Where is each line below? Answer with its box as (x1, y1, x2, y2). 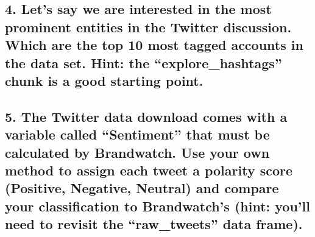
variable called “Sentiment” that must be (5, 125, 270, 144)
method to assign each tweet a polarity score (5, 160, 293, 179)
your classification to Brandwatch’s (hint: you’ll (5, 196, 310, 215)
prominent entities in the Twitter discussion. (5, 17, 292, 36)
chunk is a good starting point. (5, 71, 204, 90)
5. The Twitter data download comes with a (5, 107, 288, 126)
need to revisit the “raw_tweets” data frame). (5, 214, 303, 233)
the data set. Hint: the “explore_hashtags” (5, 53, 282, 72)
